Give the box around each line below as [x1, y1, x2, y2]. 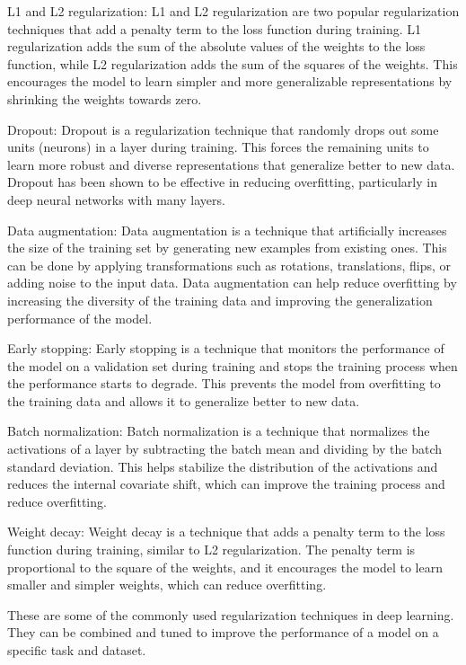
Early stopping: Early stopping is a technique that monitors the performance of [7, 339, 444, 358]
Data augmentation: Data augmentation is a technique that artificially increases [7, 220, 447, 239]
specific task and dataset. [7, 641, 146, 659]
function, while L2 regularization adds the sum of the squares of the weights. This [7, 54, 458, 73]
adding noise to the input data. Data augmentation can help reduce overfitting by [7, 273, 457, 292]
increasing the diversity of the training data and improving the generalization [7, 290, 433, 309]
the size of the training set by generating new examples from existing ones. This [7, 238, 447, 257]
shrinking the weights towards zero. [7, 89, 202, 108]
